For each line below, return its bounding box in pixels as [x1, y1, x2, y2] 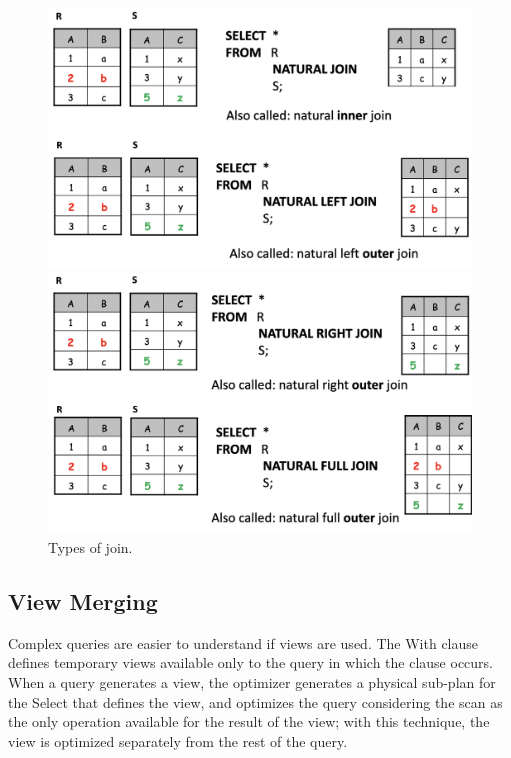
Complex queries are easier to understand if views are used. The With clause [8, 632, 479, 653]
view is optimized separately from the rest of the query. [8, 730, 348, 751]
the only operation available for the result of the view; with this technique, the [8, 711, 490, 732]
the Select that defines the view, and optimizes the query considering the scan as [8, 691, 503, 712]
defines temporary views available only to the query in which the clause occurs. [8, 652, 493, 673]
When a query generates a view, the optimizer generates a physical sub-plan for [8, 672, 496, 693]
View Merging [8, 586, 158, 617]
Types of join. [48, 537, 133, 558]
